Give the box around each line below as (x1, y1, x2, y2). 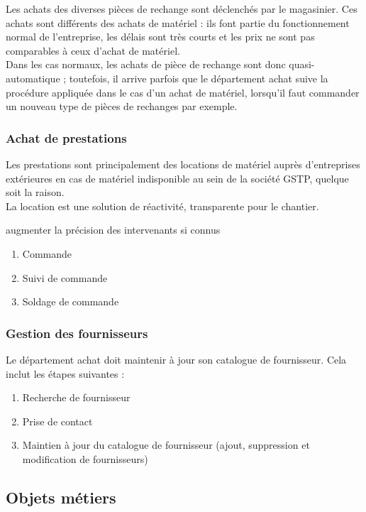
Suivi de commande (22, 270, 108, 285)
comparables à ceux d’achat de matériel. (6, 43, 180, 58)
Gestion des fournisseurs (6, 324, 148, 342)
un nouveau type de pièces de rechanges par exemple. (6, 99, 238, 114)
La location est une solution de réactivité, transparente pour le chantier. (6, 198, 319, 213)
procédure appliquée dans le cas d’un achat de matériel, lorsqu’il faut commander (6, 85, 360, 99)
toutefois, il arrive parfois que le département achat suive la (69, 70, 328, 85)
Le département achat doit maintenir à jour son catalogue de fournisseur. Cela (6, 352, 347, 366)
